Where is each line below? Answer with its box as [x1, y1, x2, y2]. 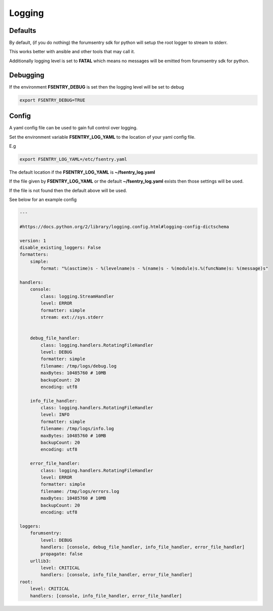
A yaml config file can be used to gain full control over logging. [9, 125, 138, 131]
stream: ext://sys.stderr [40, 314, 104, 320]
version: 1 [19, 238, 46, 243]
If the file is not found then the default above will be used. [9, 187, 128, 194]
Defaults [9, 26, 37, 35]
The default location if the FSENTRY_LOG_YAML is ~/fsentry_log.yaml [9, 169, 155, 175]
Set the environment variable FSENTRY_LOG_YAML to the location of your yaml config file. [9, 134, 196, 140]
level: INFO [40, 412, 69, 417]
